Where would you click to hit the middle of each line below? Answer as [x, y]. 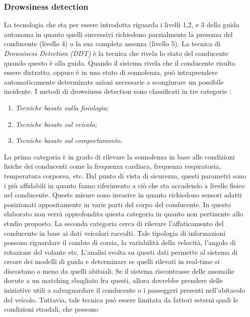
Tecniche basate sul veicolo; [56, 124]
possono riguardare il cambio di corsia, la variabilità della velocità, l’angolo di [120, 242]
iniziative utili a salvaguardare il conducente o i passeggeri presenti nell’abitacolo [125, 290]
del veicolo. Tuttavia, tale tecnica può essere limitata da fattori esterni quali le [121, 299]
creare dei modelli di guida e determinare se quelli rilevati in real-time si [112, 261]
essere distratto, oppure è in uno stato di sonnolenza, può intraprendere [111, 72]
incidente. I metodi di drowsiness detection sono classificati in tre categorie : [118, 91]
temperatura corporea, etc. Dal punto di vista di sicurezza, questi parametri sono [125, 175]
